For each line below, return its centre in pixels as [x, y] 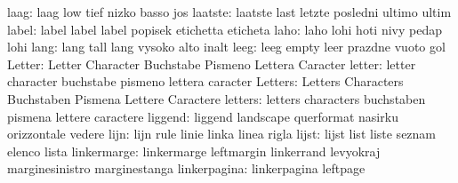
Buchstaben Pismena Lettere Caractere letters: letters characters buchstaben [217, 98]
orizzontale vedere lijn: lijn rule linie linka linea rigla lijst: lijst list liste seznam [222, 134]
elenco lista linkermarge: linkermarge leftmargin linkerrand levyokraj [194, 151]
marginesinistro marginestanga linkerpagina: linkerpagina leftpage [186, 168]
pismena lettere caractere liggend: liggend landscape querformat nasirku [203, 116]
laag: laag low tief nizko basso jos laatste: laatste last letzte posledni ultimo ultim [229, 12]
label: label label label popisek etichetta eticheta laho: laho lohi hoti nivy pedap [225, 29]
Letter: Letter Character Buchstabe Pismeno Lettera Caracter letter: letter [212, 64]
